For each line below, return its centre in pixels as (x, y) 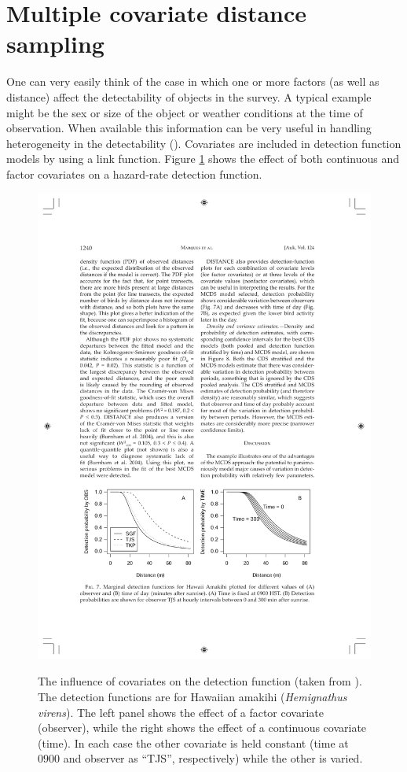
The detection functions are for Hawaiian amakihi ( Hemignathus (192, 696)
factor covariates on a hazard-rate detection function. (134, 174)
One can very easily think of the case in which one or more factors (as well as (193, 81)
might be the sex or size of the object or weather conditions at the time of (185, 112)
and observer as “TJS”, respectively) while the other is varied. (213, 758)
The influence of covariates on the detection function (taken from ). (200, 681)
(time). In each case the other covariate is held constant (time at (193, 742)
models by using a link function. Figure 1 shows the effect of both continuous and (203, 159)
